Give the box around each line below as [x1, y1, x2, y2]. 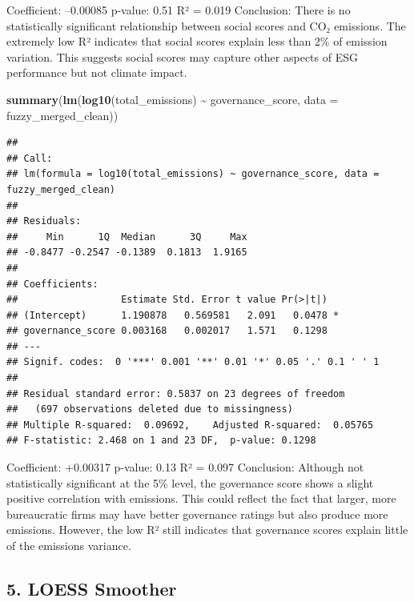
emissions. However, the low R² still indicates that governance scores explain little [6, 521, 408, 538]
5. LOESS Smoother [6, 576, 177, 600]
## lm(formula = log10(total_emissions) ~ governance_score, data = [6, 168, 380, 180]
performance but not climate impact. [6, 64, 187, 81]
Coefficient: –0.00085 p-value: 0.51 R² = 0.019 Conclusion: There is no [6, 2, 351, 18]
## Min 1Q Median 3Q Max [6, 231, 247, 243]
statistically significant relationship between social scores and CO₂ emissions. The [6, 17, 406, 34]
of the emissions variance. [6, 537, 131, 553]
